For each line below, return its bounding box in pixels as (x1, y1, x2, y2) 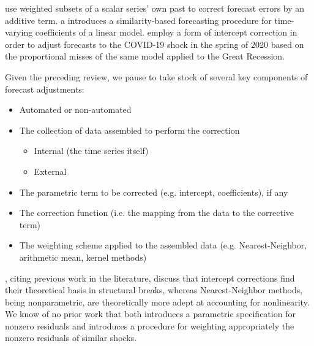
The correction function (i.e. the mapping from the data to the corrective (19, 206, 294, 219)
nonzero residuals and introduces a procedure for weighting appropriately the (5, 319, 294, 332)
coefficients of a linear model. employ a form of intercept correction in (35, 26, 297, 39)
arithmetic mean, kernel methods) (19, 250, 147, 263)
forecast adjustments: (5, 82, 84, 95)
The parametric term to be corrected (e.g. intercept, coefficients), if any (19, 185, 288, 198)
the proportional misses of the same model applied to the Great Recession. (5, 50, 285, 63)
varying (5, 26, 33, 39)
